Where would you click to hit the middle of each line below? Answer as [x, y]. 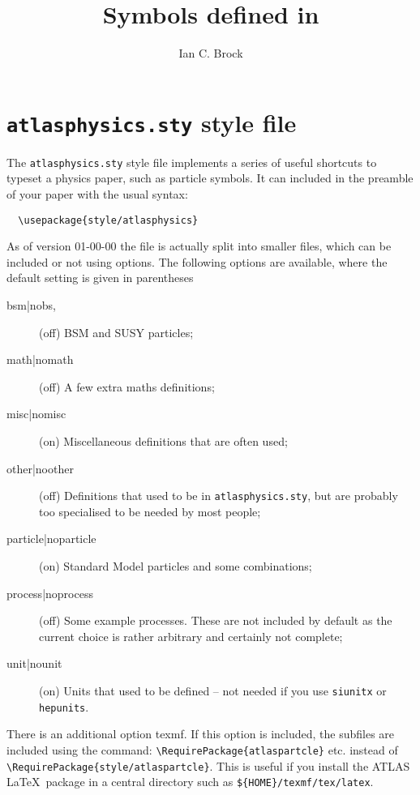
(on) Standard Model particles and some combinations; [176, 566]
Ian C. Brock [211, 53]
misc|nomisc [36, 414]
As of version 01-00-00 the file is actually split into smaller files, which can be [199, 246]
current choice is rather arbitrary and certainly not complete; [191, 636]
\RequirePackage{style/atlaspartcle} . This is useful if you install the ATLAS [208, 765]
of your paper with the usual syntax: [97, 194]
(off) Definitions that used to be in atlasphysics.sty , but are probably [219, 496]
